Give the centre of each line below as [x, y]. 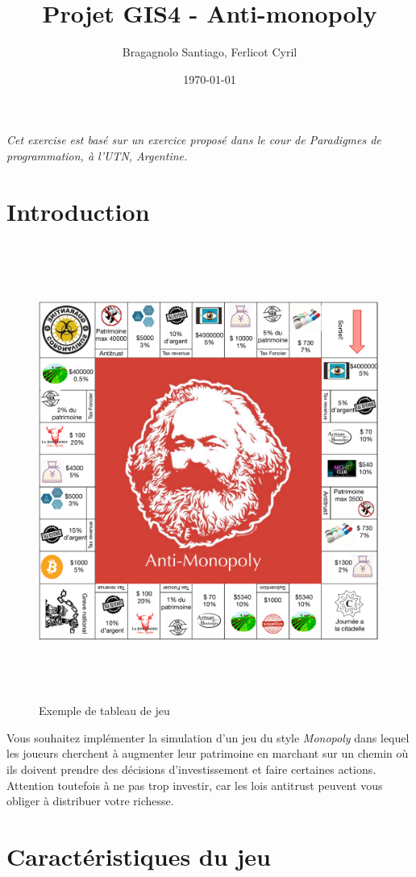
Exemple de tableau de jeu [104, 711]
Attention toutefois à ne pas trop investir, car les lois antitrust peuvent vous [195, 785]
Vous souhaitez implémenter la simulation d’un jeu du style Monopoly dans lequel [208, 737]
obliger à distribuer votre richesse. [90, 801]
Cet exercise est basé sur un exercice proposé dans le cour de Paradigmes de [194, 140]
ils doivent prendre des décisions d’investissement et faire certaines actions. [191, 769]
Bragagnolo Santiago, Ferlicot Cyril [210, 52]
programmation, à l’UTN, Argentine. [97, 155]
